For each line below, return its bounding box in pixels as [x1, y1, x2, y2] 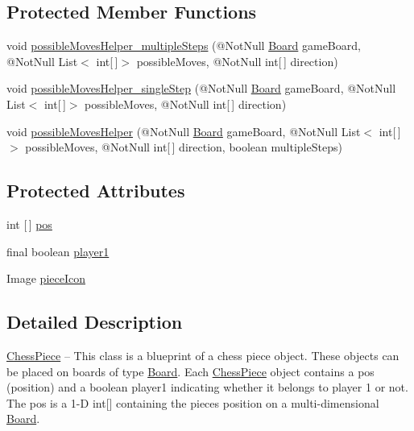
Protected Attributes [6, 178, 185, 203]
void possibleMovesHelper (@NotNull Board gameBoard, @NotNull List [6, 122, 361, 139]
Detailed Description [6, 309, 183, 334]
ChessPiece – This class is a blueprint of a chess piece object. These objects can [6, 346, 400, 363]
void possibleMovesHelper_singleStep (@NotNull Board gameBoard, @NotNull [6, 80, 396, 97]
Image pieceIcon [6, 270, 85, 287]
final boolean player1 [6, 242, 110, 259]
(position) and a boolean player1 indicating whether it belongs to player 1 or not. [6, 379, 408, 396]
